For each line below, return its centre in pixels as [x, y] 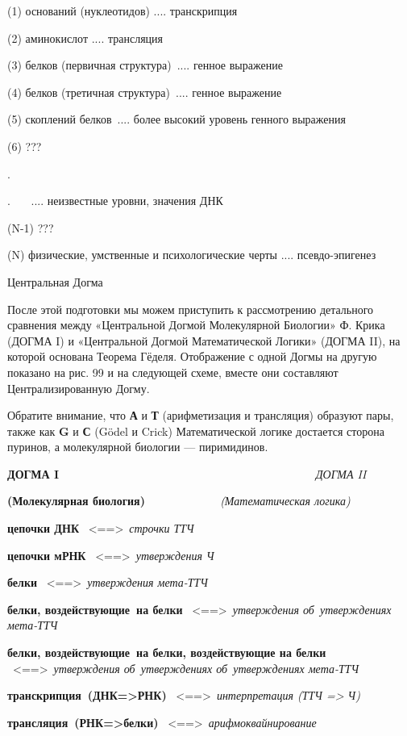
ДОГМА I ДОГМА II [187, 473]
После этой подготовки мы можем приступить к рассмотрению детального [191, 309]
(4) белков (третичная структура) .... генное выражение [145, 92]
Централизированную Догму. [79, 388]
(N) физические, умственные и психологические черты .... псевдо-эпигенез [192, 255]
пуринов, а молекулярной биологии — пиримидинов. [138, 447]
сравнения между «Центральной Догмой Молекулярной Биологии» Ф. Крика [196, 325]
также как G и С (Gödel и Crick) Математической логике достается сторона [196, 431]
